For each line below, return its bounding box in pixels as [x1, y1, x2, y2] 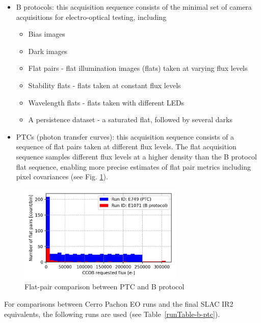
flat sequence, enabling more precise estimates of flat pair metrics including [16, 161, 251, 172]
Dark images [28, 45, 68, 56]
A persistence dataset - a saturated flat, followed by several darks [28, 114, 232, 125]
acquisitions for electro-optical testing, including [16, 11, 167, 22]
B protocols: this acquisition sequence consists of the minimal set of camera [16, 2, 252, 12]
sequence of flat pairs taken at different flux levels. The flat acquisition [16, 141, 237, 152]
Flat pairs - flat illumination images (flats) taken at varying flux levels [28, 63, 248, 73]
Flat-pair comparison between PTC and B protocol [24, 281, 185, 292]
